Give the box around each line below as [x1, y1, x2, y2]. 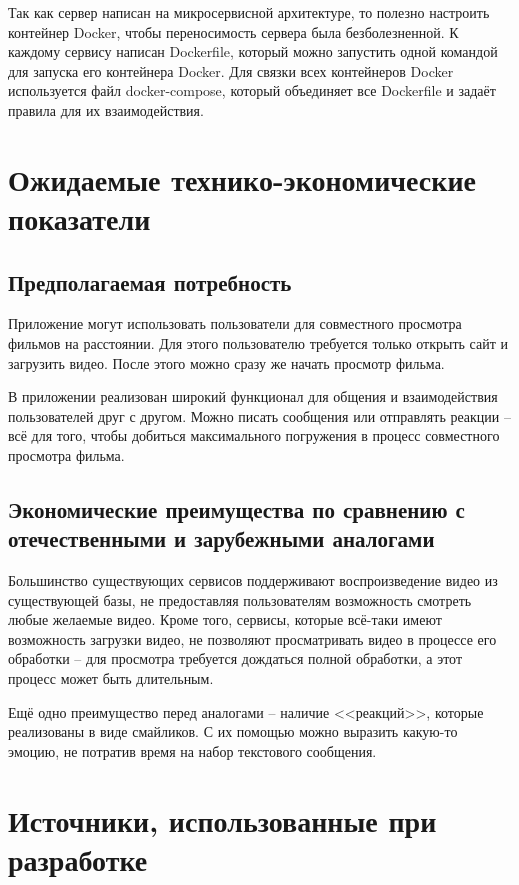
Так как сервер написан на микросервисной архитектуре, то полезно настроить [8, 2, 490, 22]
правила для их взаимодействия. [8, 99, 204, 120]
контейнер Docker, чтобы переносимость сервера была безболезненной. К [8, 21, 459, 42]
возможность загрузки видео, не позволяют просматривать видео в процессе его [8, 628, 497, 649]
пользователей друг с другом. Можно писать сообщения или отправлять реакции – [8, 405, 511, 426]
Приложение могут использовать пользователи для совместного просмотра [8, 313, 462, 334]
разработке [8, 838, 148, 879]
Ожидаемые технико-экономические [8, 158, 476, 199]
